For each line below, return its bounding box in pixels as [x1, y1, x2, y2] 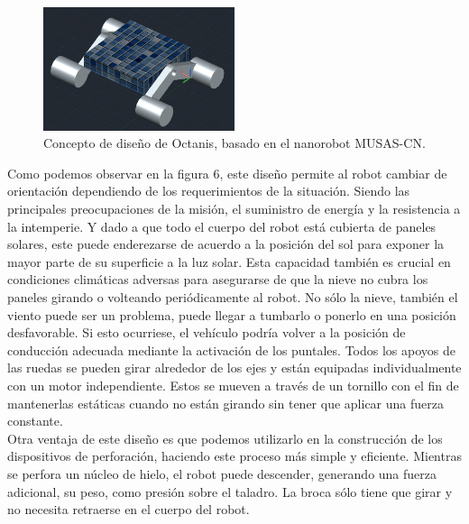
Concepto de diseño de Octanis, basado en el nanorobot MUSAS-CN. [43, 133, 426, 152]
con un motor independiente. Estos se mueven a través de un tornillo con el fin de [7, 376, 459, 395]
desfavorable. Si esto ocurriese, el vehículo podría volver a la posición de [7, 323, 406, 342]
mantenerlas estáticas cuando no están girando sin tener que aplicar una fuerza [7, 393, 444, 412]
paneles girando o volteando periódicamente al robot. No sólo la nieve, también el [7, 288, 458, 307]
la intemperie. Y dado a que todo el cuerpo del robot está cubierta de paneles [7, 216, 437, 235]
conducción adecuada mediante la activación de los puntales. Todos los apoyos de [7, 340, 455, 359]
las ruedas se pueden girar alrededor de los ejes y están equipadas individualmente [7, 358, 462, 377]
